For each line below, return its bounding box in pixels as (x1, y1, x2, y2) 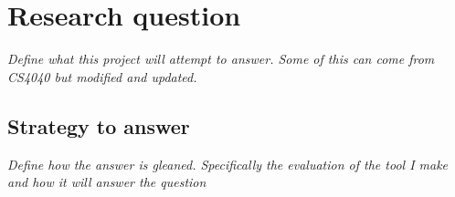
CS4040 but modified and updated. (7, 67, 197, 86)
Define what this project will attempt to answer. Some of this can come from (7, 49, 435, 68)
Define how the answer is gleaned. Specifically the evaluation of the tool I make (7, 154, 449, 173)
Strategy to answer (7, 111, 190, 140)
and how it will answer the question (7, 172, 206, 192)
